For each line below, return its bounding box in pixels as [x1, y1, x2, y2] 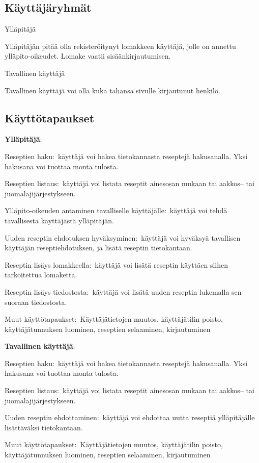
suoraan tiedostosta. [5, 296, 67, 307]
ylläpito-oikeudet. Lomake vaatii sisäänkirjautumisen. [5, 50, 171, 61]
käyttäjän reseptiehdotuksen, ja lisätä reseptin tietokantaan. [5, 242, 192, 253]
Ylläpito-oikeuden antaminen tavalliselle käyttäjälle [5, 205, 164, 216]
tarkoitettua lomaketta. [5, 269, 77, 280]
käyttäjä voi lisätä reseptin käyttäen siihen [95, 259, 228, 270]
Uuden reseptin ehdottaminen [5, 412, 97, 423]
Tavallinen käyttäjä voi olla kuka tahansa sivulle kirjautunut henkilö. [5, 85, 220, 95]
